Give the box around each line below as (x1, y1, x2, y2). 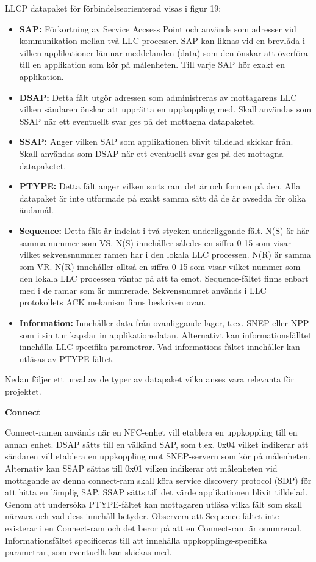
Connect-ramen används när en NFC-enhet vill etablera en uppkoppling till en (5, 426, 298, 439)
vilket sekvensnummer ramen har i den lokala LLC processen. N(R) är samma (19, 248, 311, 261)
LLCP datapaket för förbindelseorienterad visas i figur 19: (5, 2, 221, 14)
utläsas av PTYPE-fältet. (19, 352, 115, 365)
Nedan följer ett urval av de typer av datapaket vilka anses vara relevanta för (5, 373, 294, 385)
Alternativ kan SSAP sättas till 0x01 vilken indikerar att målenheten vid (5, 462, 278, 474)
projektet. (5, 385, 41, 398)
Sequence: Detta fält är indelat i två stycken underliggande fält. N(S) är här (19, 224, 309, 236)
